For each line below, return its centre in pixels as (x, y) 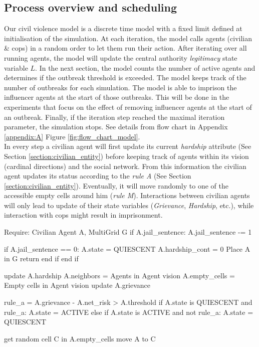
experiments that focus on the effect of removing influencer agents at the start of (128, 107)
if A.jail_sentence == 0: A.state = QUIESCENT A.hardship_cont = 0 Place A (127, 248)
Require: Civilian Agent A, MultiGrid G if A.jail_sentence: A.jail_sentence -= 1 (128, 232)
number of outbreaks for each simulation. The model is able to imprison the (120, 87)
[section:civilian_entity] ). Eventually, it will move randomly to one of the (116, 185)
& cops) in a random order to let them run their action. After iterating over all (125, 48)
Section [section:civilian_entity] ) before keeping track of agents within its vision (126, 156)
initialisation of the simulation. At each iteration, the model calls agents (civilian (128, 38)
